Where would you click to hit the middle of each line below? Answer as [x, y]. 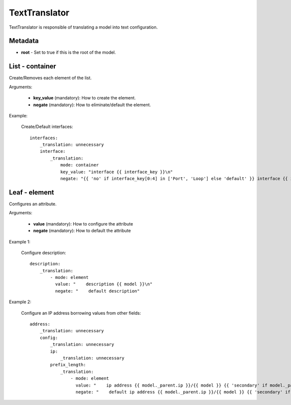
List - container [32, 66]
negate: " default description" [97, 291]
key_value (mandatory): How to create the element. [84, 98]
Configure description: [44, 253]
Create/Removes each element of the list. [50, 78]
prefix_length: [68, 365]
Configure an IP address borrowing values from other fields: [81, 313]
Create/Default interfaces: [47, 127]
